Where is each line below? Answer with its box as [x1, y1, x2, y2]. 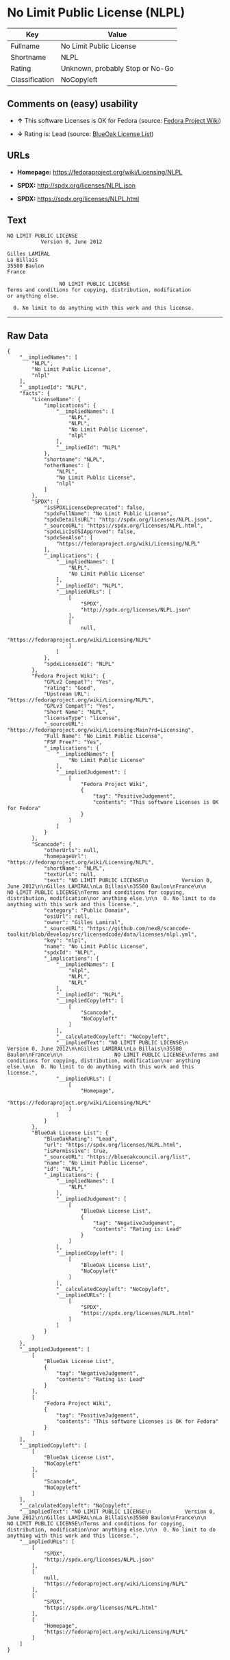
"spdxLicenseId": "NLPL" [43, 661, 115, 668]
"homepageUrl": [43, 853, 88, 860]
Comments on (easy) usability [7, 98, 138, 110]
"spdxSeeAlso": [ [43, 535, 94, 541]
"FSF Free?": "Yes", [43, 739, 103, 746]
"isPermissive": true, [43, 1147, 109, 1155]
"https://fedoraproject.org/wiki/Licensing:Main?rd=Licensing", [7, 727, 194, 734]
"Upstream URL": [43, 691, 90, 698]
